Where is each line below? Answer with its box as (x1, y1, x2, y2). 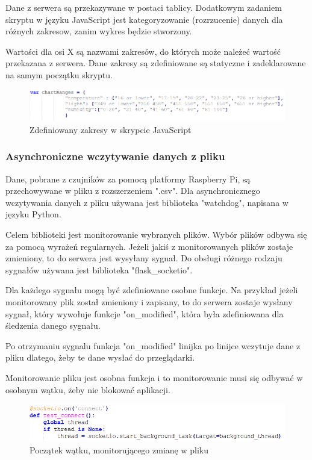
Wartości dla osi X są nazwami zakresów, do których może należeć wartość (5, 45, 281, 57)
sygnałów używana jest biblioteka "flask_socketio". (5, 263, 193, 276)
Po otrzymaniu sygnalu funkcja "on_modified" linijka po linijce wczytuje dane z (5, 339, 301, 352)
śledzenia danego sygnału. (5, 319, 101, 332)
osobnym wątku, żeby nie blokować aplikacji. (5, 383, 170, 396)
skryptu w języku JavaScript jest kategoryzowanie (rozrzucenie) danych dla (5, 13, 283, 25)
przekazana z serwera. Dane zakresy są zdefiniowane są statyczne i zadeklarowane (5, 57, 306, 69)
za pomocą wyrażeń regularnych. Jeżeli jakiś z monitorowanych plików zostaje (5, 240, 293, 252)
